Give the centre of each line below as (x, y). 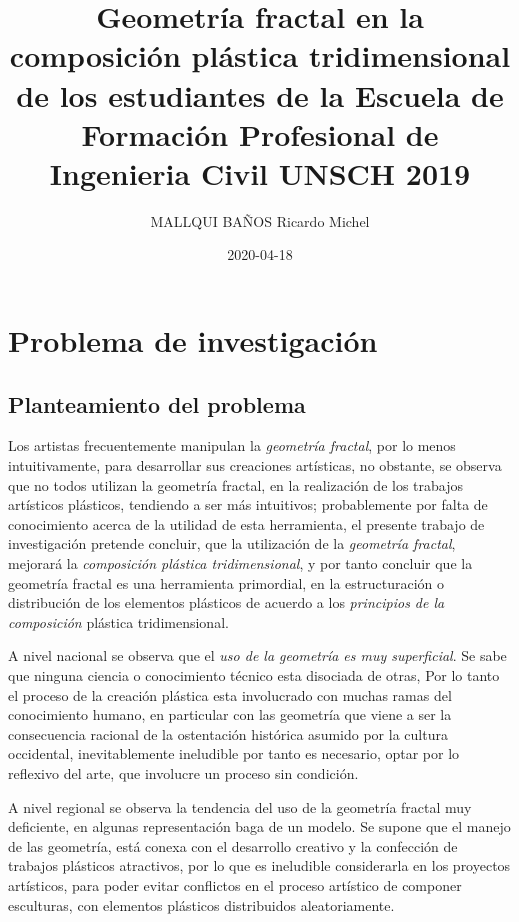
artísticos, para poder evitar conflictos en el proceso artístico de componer (235, 884)
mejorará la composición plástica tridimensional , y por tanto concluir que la (240, 563)
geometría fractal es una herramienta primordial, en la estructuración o (226, 582)
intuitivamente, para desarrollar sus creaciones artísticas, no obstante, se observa (255, 465)
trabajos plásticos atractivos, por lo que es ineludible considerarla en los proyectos (259, 865)
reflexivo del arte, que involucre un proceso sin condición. (183, 772)
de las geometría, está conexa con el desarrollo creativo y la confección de (233, 845)
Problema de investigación (193, 340)
